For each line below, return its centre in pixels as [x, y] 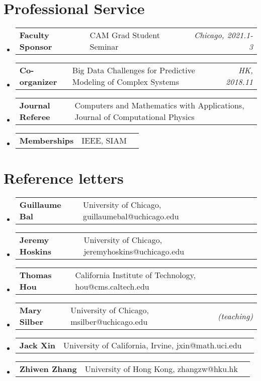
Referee [35, 117]
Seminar [104, 47]
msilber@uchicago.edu [109, 322]
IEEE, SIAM [104, 141]
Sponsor [36, 47]
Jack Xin [37, 345]
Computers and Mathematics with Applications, [159, 105]
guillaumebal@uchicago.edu [131, 216]
